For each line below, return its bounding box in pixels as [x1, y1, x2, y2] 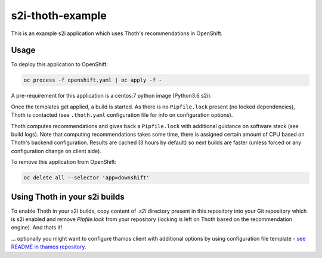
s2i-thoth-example [11, 9, 107, 22]
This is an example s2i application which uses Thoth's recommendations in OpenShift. [11, 30, 223, 37]
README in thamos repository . [11, 243, 86, 250]
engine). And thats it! [11, 224, 63, 231]
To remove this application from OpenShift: [11, 158, 116, 166]
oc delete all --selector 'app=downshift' [23, 175, 150, 181]
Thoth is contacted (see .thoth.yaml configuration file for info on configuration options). [11, 111, 233, 119]
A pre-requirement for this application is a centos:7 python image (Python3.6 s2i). [11, 92, 212, 100]
